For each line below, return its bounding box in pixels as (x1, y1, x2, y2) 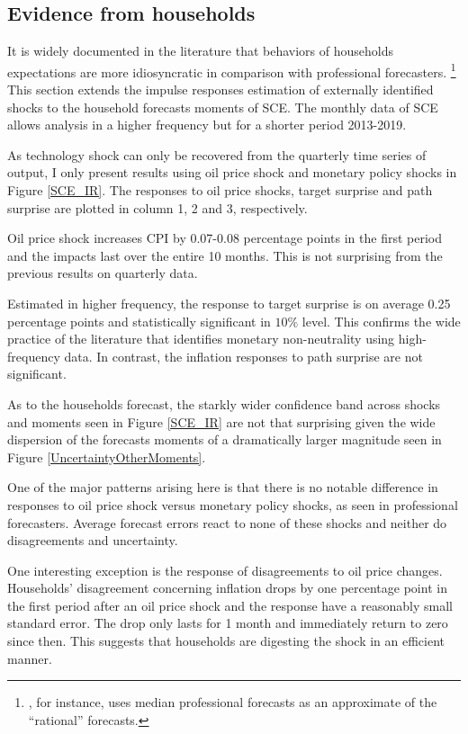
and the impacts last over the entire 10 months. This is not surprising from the (7, 246, 443, 264)
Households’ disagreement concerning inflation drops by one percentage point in (7, 578, 447, 597)
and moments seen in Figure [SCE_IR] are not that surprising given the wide (7, 412, 436, 431)
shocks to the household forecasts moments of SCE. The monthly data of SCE (7, 97, 438, 116)
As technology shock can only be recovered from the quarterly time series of (7, 145, 427, 164)
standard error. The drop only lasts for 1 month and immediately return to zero (7, 613, 448, 632)
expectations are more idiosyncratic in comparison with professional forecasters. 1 (7, 59, 456, 81)
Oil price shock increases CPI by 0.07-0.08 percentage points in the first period (7, 228, 442, 247)
